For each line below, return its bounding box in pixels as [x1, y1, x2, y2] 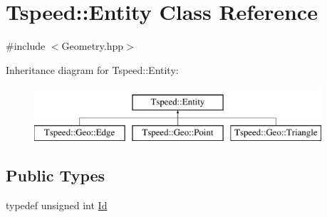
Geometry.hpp [61, 38, 124, 53]
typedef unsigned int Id [6, 197, 108, 212]
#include [6, 38, 46, 53]
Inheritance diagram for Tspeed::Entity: [6, 62, 179, 77]
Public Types [6, 164, 105, 186]
